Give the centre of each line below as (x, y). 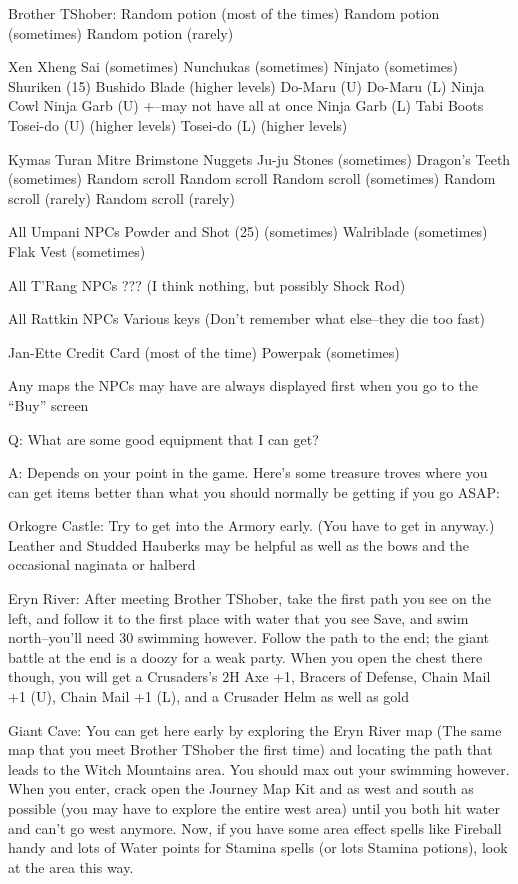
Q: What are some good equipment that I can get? (163, 438)
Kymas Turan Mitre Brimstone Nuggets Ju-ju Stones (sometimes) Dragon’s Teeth (259, 158)
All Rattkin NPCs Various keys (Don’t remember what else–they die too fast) (247, 318)
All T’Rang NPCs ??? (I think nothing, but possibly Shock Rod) (207, 284)
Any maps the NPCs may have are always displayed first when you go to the (243, 385)
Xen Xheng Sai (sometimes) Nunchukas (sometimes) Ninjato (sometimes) (233, 66)
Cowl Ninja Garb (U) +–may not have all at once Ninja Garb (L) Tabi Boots (246, 105)
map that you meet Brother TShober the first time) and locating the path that (250, 749)
